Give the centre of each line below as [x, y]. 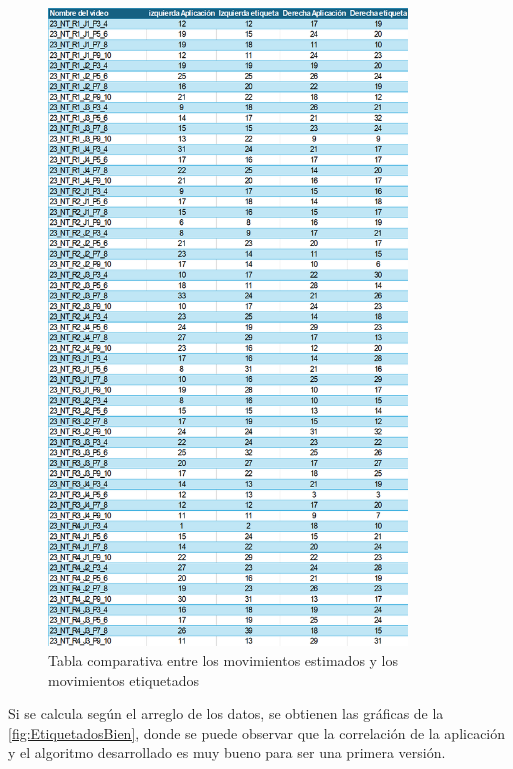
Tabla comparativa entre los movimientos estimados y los [223, 660]
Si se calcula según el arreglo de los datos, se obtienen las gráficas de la [226, 713]
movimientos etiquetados [124, 679]
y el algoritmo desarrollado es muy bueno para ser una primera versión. [227, 752]
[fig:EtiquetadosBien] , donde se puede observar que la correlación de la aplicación [257, 732]
